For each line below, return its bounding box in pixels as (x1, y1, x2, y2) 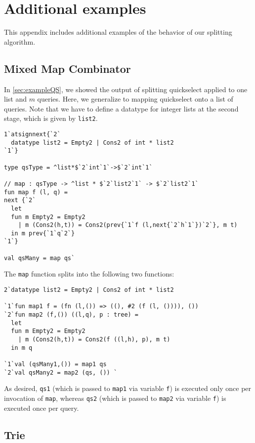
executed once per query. (4, 402, 79, 413)
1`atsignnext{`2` (4, 130, 61, 138)
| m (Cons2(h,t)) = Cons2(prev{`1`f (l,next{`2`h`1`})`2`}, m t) (18, 221, 238, 229)
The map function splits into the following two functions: (4, 269, 174, 279)
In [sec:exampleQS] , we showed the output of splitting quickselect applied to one (4, 84, 248, 94)
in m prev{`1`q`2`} (11, 229, 75, 237)
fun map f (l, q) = (4, 188, 68, 196)
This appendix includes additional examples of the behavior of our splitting (4, 27, 232, 37)
